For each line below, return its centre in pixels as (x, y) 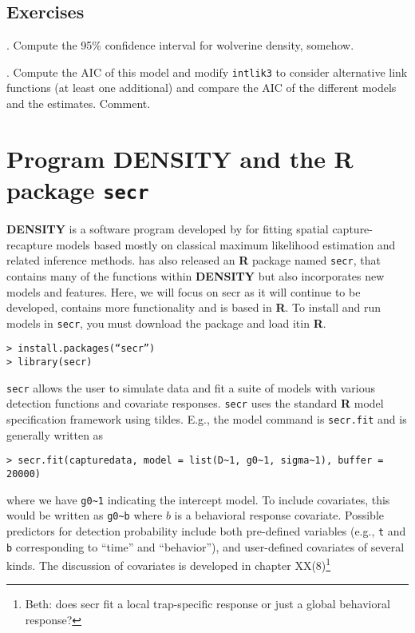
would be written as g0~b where (85, 515)
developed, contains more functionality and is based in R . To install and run (194, 307)
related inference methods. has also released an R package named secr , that (194, 260)
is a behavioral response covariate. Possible (279, 515)
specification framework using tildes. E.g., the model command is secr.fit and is (207, 418)
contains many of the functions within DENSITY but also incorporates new (196, 275)
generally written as (55, 434)
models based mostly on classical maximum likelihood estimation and (226, 244)
